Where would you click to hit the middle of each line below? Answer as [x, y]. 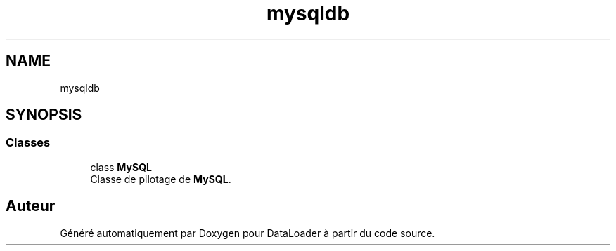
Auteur [31, 206]
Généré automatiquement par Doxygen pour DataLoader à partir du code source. [248, 233]
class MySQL [121, 167]
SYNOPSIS [44, 115]
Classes [28, 143]
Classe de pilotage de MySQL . [161, 179]
